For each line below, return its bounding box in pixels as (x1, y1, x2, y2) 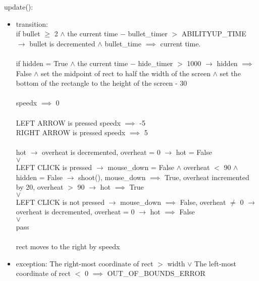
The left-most (194, 258, 236, 268)
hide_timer (138, 58, 173, 68)
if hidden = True (16, 58, 68, 68)
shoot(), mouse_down (78, 172, 146, 182)
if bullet (16, 28, 40, 39)
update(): (4, 2, 33, 12)
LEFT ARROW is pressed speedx (16, 117, 121, 128)
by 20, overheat (16, 182, 64, 192)
